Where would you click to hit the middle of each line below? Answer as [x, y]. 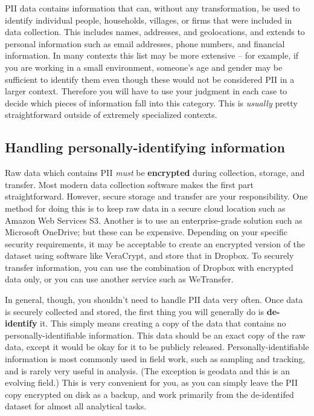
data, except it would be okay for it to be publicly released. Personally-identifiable [157, 347]
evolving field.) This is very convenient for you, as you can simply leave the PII [152, 382]
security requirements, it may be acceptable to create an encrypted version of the [155, 243]
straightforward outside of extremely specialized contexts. [111, 115]
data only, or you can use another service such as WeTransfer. [119, 279]
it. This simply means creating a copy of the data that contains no [163, 323]
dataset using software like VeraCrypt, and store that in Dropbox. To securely [149, 255]
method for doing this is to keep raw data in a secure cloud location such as [145, 208]
